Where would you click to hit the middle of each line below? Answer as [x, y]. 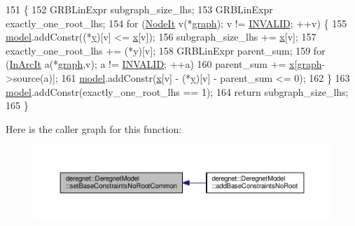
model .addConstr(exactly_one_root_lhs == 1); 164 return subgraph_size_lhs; [177, 91]
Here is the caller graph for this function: [94, 128]
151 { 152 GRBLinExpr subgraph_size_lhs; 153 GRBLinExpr [139, 9]
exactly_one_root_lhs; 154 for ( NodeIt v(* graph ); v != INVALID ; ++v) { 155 [176, 23]
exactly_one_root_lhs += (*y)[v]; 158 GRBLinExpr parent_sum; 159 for [166, 50]
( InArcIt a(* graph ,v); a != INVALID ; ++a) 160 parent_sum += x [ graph [164, 64]
